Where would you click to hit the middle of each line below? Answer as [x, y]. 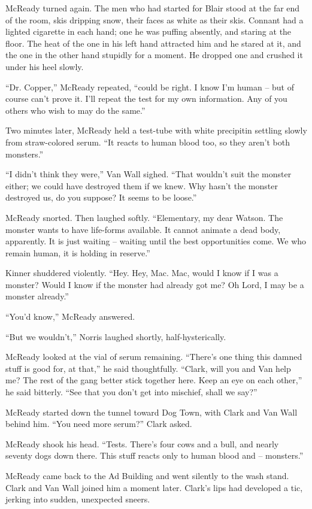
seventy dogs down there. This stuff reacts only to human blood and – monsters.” [155, 455]
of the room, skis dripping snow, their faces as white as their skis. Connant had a [155, 19]
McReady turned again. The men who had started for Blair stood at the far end [153, 8]
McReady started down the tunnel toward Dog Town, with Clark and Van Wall [152, 412]
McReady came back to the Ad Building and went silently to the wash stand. [147, 475]
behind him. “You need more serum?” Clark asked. [99, 424]
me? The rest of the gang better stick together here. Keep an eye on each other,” [154, 380]
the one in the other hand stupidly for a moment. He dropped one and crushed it [154, 55]
